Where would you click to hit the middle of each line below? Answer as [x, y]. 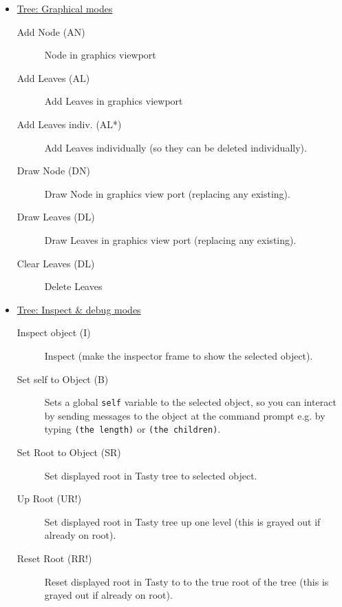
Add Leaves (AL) [53, 78]
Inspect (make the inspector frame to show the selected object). [179, 355]
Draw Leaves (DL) [56, 217]
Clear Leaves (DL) [56, 263]
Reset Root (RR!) [54, 558]
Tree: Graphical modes [65, 8]
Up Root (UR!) [49, 498]
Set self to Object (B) [63, 379]
